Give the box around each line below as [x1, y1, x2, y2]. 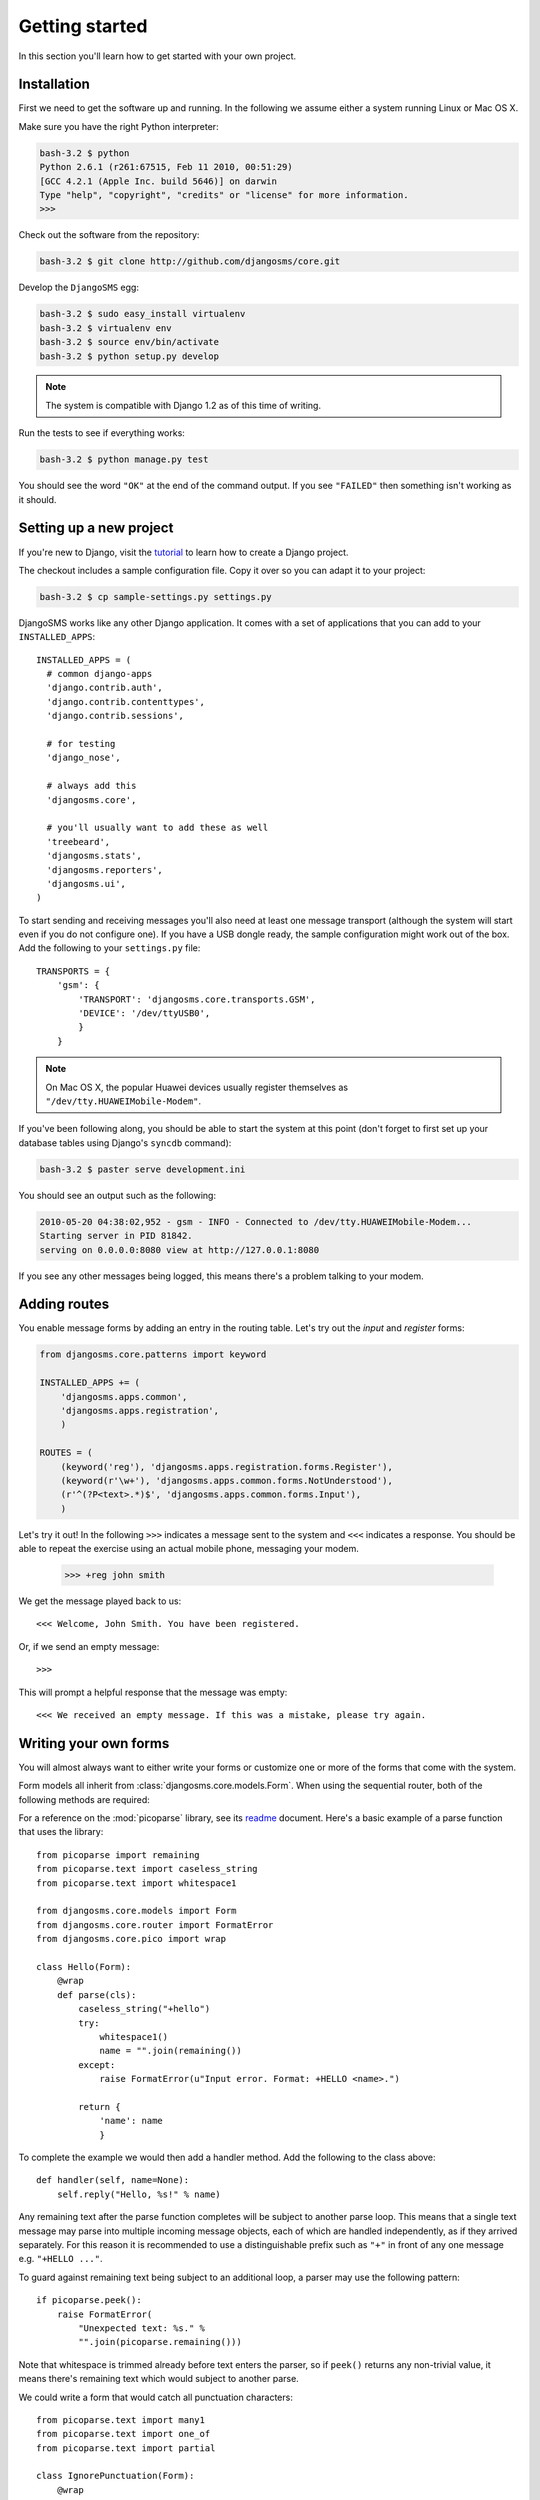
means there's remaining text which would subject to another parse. [18, 2373, 299, 2385]
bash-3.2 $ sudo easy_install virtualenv [39, 308, 246, 320]
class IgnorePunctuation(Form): [36, 2470, 195, 2482]
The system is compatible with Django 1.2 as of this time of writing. [45, 399, 322, 411]
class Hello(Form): [36, 1961, 132, 1972]
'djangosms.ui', [46, 878, 127, 889]
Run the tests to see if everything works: [18, 427, 185, 439]
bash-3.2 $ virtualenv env [39, 322, 172, 334]
